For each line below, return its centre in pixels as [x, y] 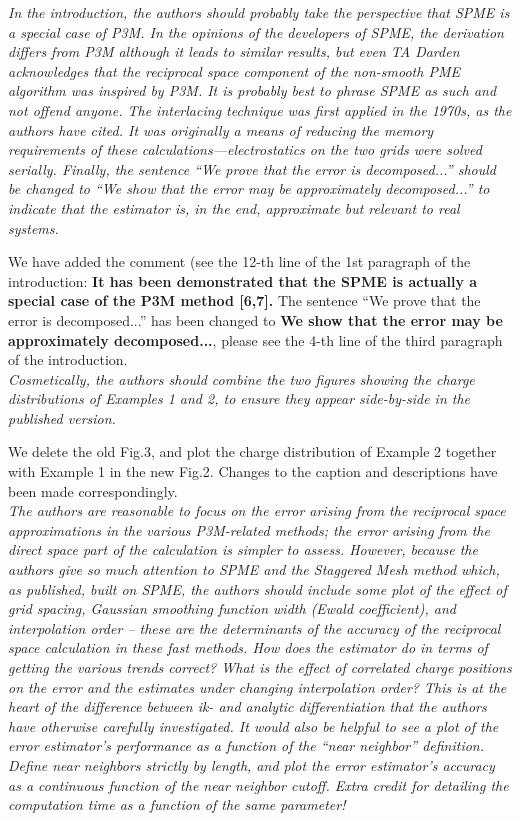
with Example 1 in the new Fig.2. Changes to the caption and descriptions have [253, 471]
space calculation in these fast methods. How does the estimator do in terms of [248, 647]
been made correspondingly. [93, 490]
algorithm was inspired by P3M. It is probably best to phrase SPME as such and [252, 90]
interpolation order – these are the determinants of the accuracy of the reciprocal [254, 627]
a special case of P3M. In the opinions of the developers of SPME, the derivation [256, 31]
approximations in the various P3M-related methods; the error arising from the [249, 529]
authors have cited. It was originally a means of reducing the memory [221, 129]
